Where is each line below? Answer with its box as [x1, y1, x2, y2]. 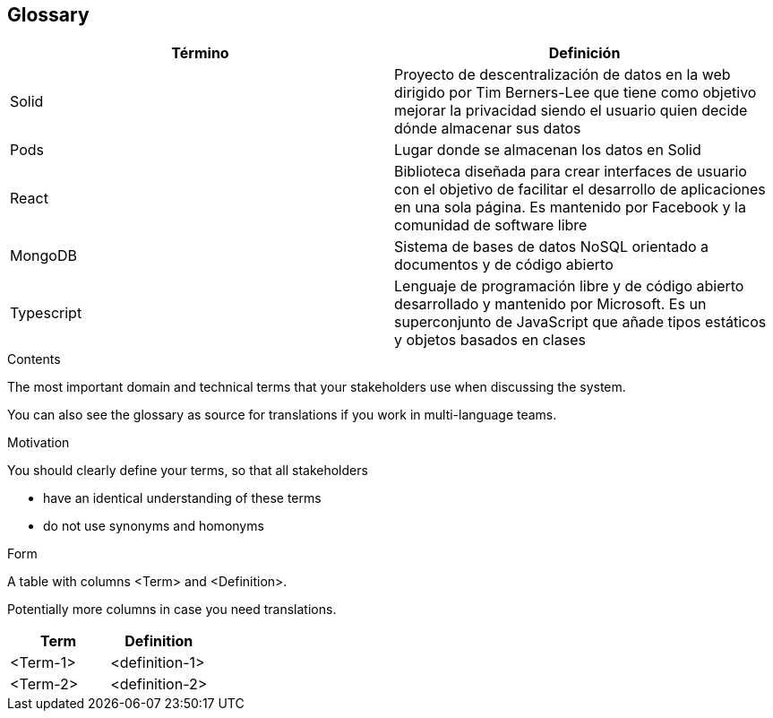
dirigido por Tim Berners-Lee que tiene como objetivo [394, 83, 757, 102]
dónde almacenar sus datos [394, 119, 581, 138]
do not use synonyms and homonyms [43, 518, 264, 534]
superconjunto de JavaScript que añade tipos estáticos [394, 313, 767, 332]
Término [171, 44, 229, 63]
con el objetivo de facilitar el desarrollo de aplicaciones [394, 180, 766, 199]
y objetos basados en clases [394, 331, 586, 350]
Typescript [10, 304, 82, 323]
